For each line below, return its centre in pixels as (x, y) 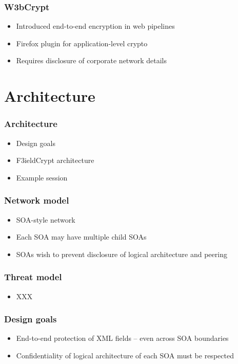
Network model (37, 200)
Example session (42, 177)
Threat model (33, 277)
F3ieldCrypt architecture (55, 160)
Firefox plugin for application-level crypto (82, 43)
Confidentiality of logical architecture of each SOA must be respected (125, 355)
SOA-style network (46, 219)
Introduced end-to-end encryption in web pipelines (95, 26)
